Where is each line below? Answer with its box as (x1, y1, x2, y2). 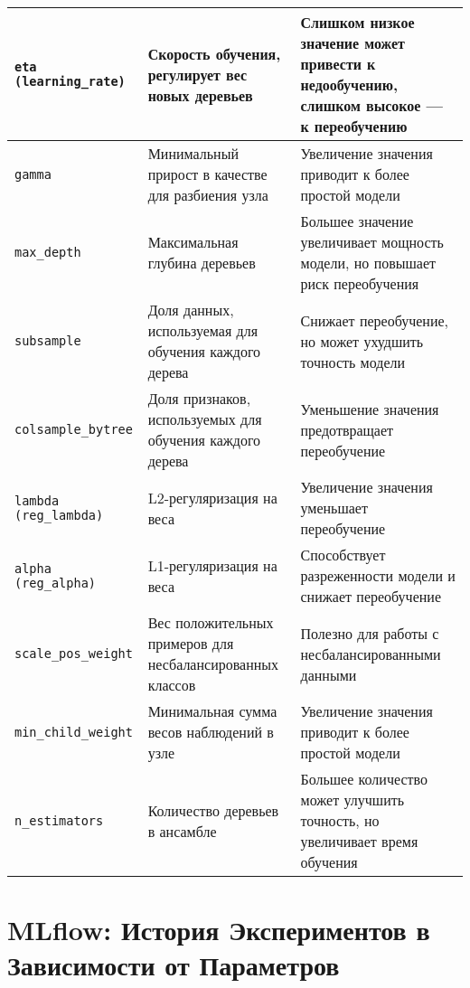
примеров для (147, 633, 234, 654)
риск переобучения (300, 273, 419, 294)
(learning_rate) (14, 74, 126, 89)
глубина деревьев (147, 252, 256, 273)
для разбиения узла (147, 184, 268, 205)
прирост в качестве (147, 164, 268, 184)
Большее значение (300, 211, 414, 231)
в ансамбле (147, 820, 217, 842)
